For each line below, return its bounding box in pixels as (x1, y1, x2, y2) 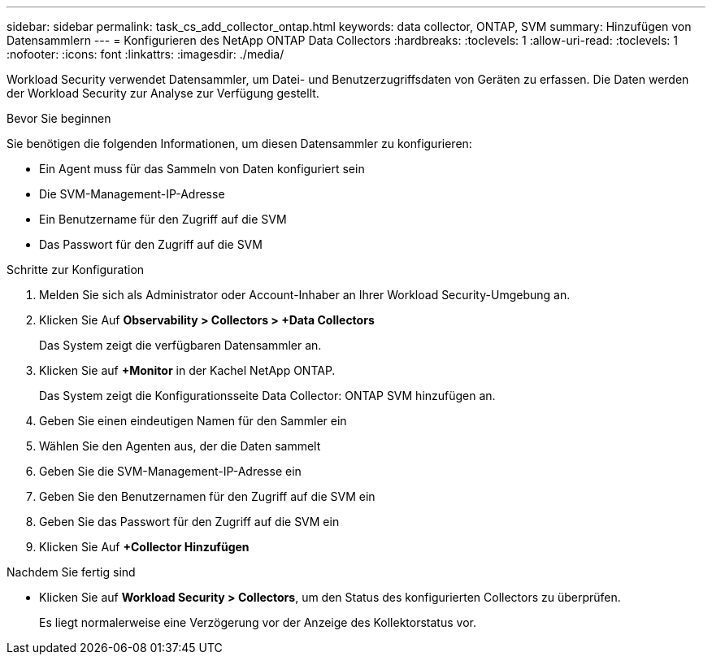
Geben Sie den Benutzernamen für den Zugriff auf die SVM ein (39, 489, 376, 503)
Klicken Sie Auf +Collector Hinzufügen (39, 540, 250, 554)
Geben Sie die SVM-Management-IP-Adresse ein (39, 464, 302, 478)
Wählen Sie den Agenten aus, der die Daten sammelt (39, 439, 321, 453)
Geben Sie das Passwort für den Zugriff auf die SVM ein (39, 515, 340, 528)
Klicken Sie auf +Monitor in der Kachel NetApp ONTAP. (39, 363, 336, 377)
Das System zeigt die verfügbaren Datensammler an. (39, 338, 322, 352)
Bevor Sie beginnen (7, 111, 111, 125)
